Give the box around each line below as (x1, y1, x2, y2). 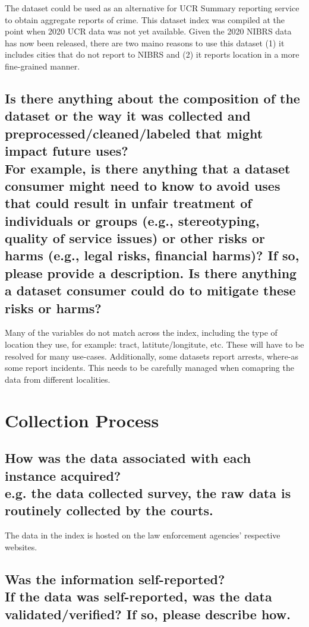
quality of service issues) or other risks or (5, 229, 265, 247)
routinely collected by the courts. (5, 501, 213, 519)
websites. (5, 540, 37, 553)
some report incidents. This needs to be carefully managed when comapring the (5, 361, 294, 374)
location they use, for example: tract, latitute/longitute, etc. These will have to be (5, 338, 304, 351)
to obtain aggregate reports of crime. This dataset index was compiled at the (5, 13, 285, 26)
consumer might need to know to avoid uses (5, 176, 280, 194)
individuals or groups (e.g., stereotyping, (5, 211, 260, 229)
